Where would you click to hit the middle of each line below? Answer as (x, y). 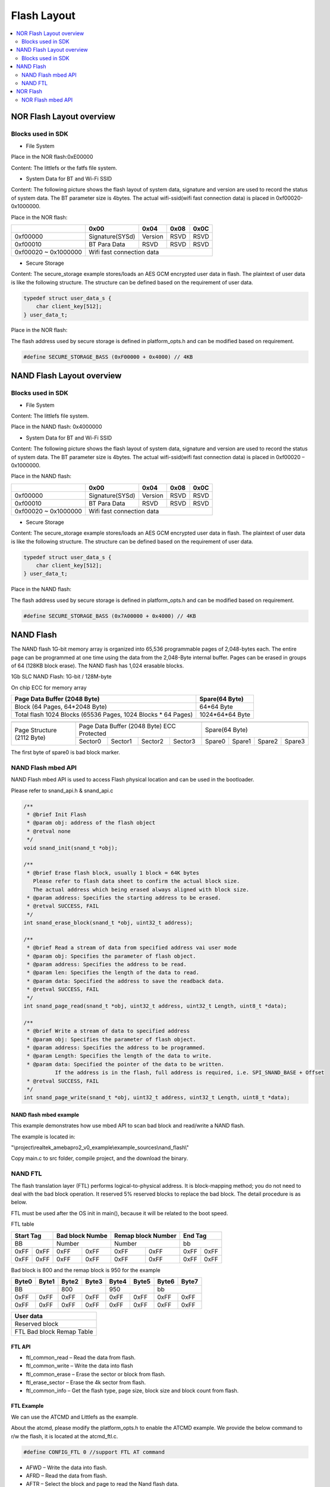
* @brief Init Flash (57, 815)
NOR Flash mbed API (47, 100)
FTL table (23, 1224)
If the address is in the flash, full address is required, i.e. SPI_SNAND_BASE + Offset (189, 1073)
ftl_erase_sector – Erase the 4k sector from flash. (86, 1382)
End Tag (195, 1235)
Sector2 (152, 742)
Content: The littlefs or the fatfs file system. (64, 168)
